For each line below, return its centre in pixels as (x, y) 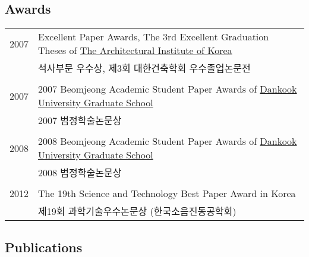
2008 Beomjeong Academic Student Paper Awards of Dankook (168, 141)
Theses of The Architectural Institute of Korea (135, 50)
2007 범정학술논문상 (80, 120)
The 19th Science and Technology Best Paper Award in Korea (167, 193)
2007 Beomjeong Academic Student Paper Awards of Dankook (168, 89)
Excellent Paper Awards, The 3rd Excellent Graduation (154, 37)
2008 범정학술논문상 (80, 173)
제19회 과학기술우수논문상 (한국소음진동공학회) (137, 211)
